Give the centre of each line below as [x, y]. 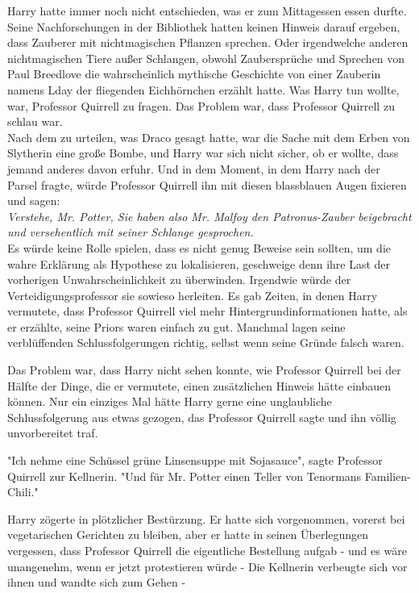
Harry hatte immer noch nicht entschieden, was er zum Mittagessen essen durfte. [207, 10]
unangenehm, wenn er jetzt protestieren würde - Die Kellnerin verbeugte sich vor [207, 566]
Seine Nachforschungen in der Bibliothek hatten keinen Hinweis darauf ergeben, [204, 26]
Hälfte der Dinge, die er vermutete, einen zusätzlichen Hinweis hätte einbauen [199, 385]
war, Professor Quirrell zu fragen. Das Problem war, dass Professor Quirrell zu [201, 105]
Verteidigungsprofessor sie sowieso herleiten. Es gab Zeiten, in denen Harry [193, 295]
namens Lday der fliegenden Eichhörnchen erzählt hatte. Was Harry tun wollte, [203, 89]
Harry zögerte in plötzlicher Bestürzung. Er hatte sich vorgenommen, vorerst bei [206, 518]
